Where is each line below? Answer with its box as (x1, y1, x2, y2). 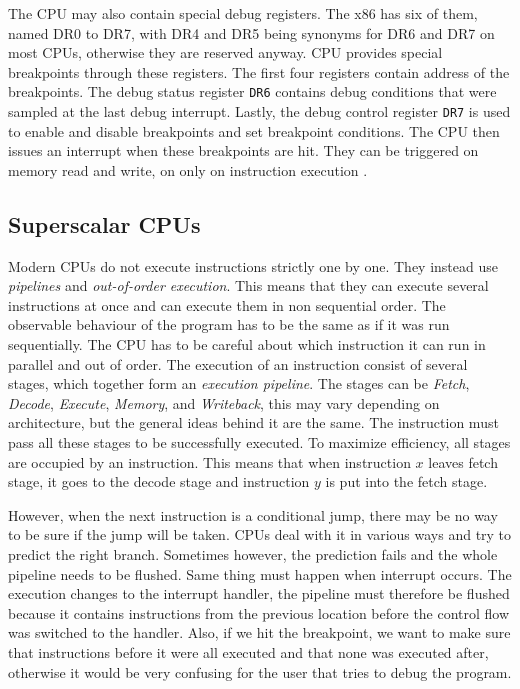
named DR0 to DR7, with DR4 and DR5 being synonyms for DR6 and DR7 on (8, 22, 495, 43)
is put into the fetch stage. (325, 471, 488, 492)
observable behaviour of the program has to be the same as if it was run (8, 314, 450, 335)
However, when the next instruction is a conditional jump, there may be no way (8, 504, 498, 525)
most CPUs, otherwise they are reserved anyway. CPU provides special (8, 42, 443, 63)
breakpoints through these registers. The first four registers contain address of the (8, 61, 510, 82)
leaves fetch (428, 451, 498, 472)
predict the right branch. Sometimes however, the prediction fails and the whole (8, 543, 498, 564)
